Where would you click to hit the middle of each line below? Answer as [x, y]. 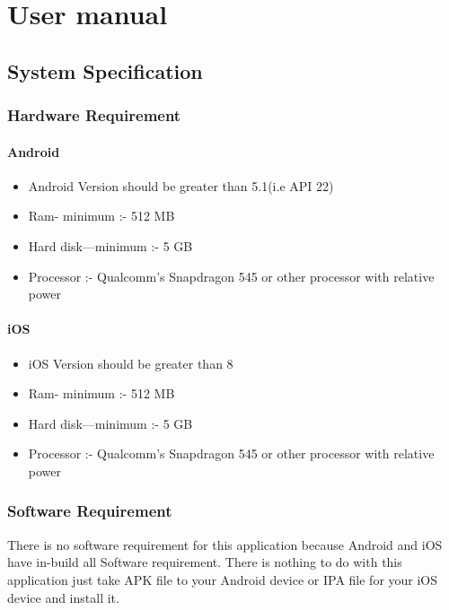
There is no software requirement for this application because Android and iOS [225, 544]
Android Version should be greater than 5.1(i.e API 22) [181, 185]
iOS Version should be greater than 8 [131, 363]
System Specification [105, 70]
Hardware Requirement [94, 115]
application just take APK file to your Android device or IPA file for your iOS [223, 579]
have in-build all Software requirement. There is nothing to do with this [205, 562]
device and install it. [63, 597]
